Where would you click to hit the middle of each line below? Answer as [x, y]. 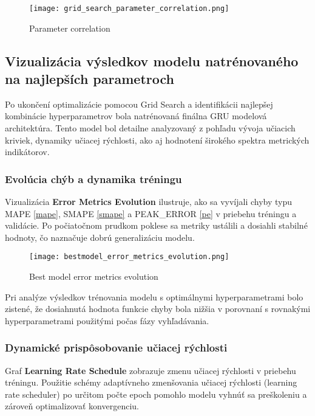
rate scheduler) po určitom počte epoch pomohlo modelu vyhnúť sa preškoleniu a [156, 394]
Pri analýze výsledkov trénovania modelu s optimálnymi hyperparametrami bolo [154, 296]
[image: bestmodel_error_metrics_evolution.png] [129, 257]
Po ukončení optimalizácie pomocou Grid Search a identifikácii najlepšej [139, 104]
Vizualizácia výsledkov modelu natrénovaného [152, 61]
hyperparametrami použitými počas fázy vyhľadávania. [107, 320]
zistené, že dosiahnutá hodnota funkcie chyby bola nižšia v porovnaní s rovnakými [158, 309]
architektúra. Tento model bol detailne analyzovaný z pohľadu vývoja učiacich [150, 128]
